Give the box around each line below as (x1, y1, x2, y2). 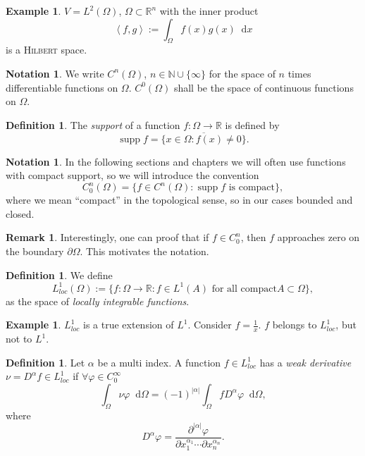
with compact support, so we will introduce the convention (6, 168, 259, 183)
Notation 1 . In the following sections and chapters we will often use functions (6, 154, 346, 168)
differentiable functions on (6, 80, 118, 94)
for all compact (211, 283, 277, 294)
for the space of (209, 66, 276, 80)
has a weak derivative (259, 355, 352, 369)
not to (6, 331, 32, 346)
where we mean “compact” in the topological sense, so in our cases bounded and (6, 192, 353, 207)
